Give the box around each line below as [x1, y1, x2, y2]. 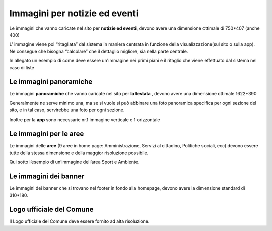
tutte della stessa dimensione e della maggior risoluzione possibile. [9, 150, 149, 156]
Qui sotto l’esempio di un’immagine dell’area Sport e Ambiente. [9, 159, 140, 165]
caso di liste [9, 64, 35, 70]
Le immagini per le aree [9, 130, 84, 138]
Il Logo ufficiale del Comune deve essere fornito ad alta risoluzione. [9, 218, 150, 224]
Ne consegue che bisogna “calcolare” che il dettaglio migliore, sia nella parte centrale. [9, 48, 188, 54]
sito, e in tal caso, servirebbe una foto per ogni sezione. [9, 107, 125, 113]
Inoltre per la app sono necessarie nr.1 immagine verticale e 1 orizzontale [9, 116, 160, 123]
